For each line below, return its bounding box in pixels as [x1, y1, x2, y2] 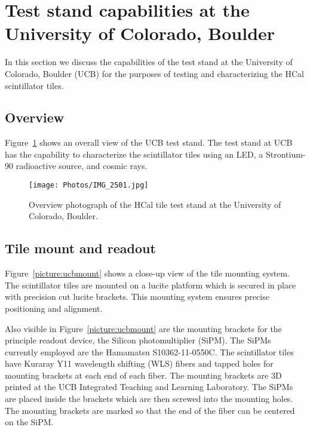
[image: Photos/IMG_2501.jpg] [29, 181, 149, 190]
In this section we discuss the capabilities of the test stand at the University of [5, 56, 293, 68]
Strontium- [265, 148, 306, 160]
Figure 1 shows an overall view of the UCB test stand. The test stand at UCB [5, 136, 293, 149]
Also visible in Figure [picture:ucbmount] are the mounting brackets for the [5, 322, 282, 334]
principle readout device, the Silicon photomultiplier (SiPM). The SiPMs [5, 334, 271, 346]
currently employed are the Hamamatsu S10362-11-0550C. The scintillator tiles [5, 345, 294, 358]
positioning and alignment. [5, 302, 103, 314]
